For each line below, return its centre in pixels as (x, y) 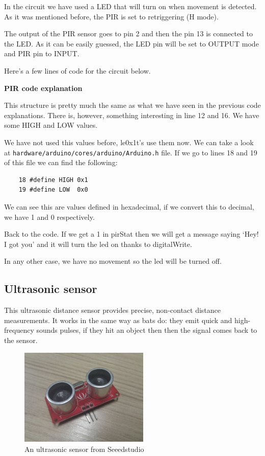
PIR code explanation (43, 88)
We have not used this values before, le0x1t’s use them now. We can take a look (129, 142)
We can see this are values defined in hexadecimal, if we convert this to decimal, (129, 206)
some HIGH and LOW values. (51, 125)
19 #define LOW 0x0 (53, 190)
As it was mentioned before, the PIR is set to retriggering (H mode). (111, 16)
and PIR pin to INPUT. (42, 53)
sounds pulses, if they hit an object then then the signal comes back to (147, 330)
